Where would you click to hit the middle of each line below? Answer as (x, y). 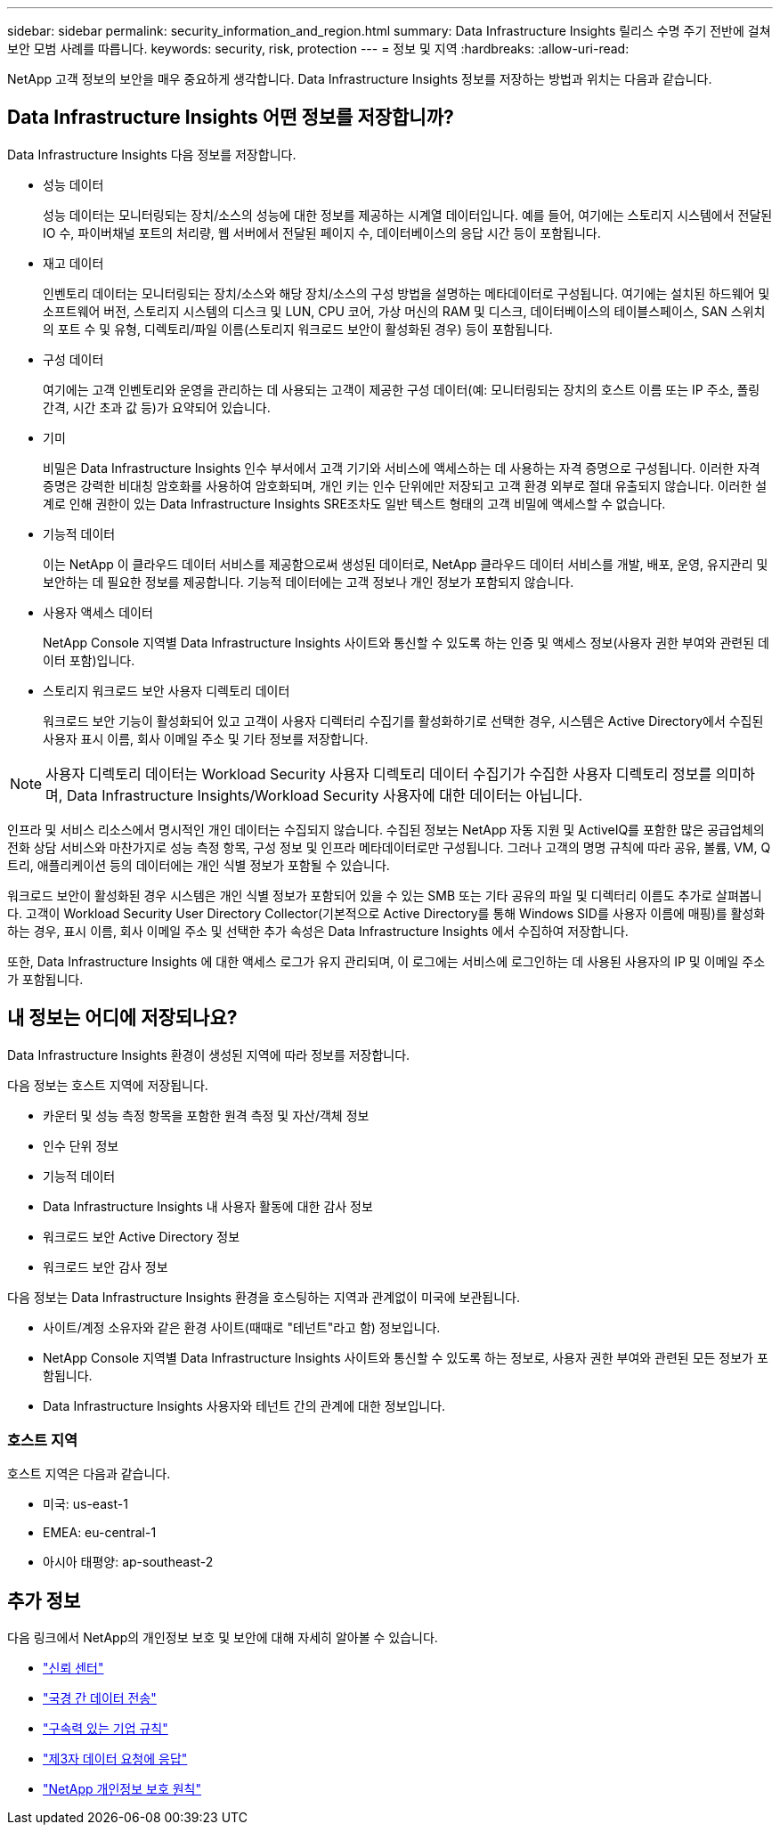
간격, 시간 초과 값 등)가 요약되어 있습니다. (157, 407)
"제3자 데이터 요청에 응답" (115, 1759)
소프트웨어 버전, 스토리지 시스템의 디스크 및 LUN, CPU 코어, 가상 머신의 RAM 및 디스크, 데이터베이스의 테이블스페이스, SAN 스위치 (404, 311)
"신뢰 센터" (73, 1668)
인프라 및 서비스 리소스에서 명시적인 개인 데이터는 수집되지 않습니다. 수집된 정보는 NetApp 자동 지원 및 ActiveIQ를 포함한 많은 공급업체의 (386, 829)
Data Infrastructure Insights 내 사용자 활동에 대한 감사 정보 (208, 1206)
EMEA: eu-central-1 (100, 1533)
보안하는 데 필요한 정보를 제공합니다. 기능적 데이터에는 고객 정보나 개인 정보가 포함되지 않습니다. (309, 582)
